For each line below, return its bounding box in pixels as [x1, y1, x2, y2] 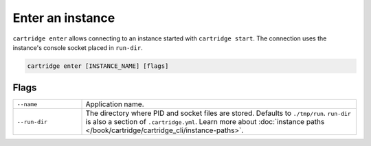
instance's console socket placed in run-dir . [12, 43, 144, 51]
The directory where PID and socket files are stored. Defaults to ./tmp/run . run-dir [85, 108, 352, 118]
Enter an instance [12, 10, 115, 25]
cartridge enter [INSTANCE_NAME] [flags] [27, 62, 169, 70]
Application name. [85, 99, 144, 109]
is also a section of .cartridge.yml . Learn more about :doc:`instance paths [85, 117, 325, 127]
